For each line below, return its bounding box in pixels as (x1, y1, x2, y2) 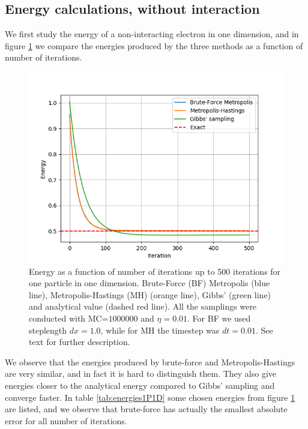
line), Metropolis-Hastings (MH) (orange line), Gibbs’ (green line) (29, 288, 271, 301)
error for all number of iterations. (5, 414, 127, 427)
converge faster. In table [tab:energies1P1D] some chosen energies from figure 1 (5, 391, 295, 403)
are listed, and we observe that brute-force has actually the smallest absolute (5, 403, 288, 415)
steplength (29, 323, 67, 336)
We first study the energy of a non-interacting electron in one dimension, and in (5, 28, 299, 40)
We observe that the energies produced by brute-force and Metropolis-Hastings (5, 355, 295, 368)
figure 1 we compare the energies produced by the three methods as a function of (5, 39, 303, 52)
